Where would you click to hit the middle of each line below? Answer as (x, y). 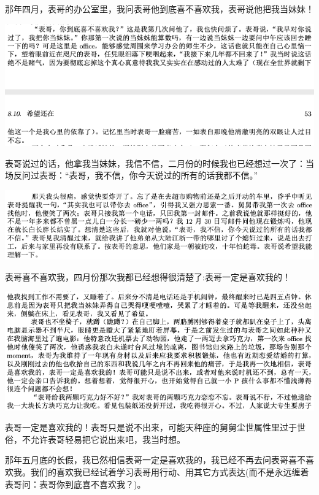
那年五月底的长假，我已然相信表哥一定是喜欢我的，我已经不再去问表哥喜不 (155, 460)
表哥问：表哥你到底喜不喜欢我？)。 (75, 484)
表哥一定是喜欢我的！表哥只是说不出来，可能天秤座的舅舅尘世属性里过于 (151, 427)
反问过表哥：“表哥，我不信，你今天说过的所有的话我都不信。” (136, 175)
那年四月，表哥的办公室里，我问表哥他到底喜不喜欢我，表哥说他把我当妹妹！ (159, 9)
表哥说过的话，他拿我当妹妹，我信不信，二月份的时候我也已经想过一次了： (155, 163)
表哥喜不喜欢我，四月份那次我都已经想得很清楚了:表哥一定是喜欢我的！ (148, 276)
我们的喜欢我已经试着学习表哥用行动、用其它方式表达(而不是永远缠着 (170, 472)
